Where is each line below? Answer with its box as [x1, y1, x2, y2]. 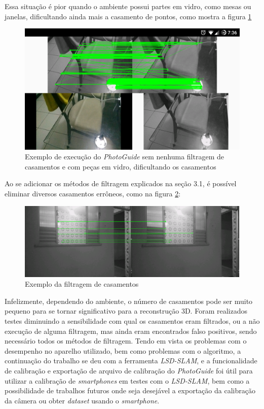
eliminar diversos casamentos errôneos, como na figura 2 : [5, 188, 181, 199]
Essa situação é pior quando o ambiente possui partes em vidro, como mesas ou [5, 1, 251, 11]
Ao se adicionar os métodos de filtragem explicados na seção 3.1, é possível [5, 178, 237, 189]
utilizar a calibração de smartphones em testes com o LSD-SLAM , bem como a [5, 375, 250, 386]
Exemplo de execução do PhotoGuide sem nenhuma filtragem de [25, 151, 224, 162]
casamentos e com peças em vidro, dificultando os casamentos [25, 161, 216, 172]
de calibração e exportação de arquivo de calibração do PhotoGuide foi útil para [5, 365, 253, 376]
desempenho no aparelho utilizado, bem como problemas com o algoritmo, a [5, 345, 241, 356]
